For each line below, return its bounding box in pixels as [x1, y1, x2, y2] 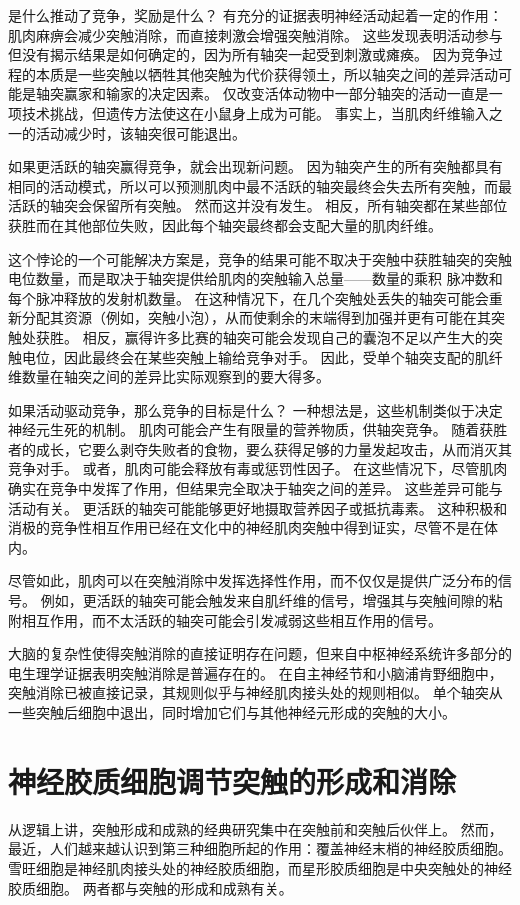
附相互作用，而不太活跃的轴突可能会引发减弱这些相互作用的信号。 [8, 609, 442, 630]
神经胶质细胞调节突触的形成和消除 [8, 760, 457, 801]
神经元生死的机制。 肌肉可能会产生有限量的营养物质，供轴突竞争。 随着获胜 [8, 419, 508, 440]
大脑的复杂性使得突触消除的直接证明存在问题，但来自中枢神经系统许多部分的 [8, 643, 512, 664]
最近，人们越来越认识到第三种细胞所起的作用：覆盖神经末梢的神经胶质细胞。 [8, 838, 512, 859]
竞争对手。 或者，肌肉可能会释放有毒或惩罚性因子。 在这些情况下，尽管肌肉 [8, 458, 508, 479]
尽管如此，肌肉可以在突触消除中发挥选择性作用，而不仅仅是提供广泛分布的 [8, 570, 498, 591]
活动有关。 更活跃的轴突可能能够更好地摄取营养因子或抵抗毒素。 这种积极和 [8, 497, 508, 518]
